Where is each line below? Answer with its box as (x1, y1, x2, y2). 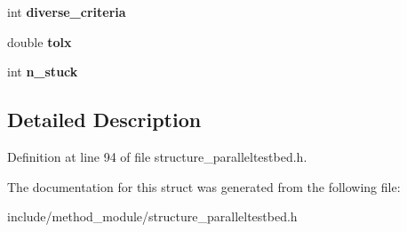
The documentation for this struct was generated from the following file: (7, 177, 401, 196)
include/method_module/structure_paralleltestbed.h (7, 207, 298, 226)
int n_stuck (7, 62, 78, 81)
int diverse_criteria (7, 3, 126, 20)
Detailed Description (7, 106, 202, 133)
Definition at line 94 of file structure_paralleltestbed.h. (7, 147, 307, 165)
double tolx (7, 32, 72, 51)
